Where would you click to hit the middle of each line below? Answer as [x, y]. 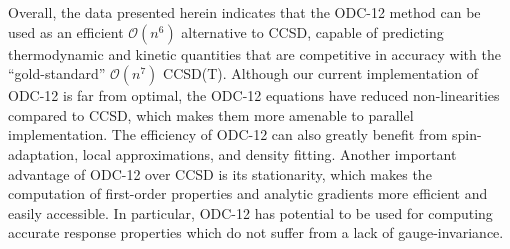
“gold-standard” [57, 73]
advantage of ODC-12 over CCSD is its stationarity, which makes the [220, 173]
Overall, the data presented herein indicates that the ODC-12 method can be [244, 12]
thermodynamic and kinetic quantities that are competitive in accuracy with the [254, 53]
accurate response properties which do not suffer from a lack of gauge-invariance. [256, 232]
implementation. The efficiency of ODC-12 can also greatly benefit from [228, 134]
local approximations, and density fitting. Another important [269, 153]
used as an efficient [66, 31]
